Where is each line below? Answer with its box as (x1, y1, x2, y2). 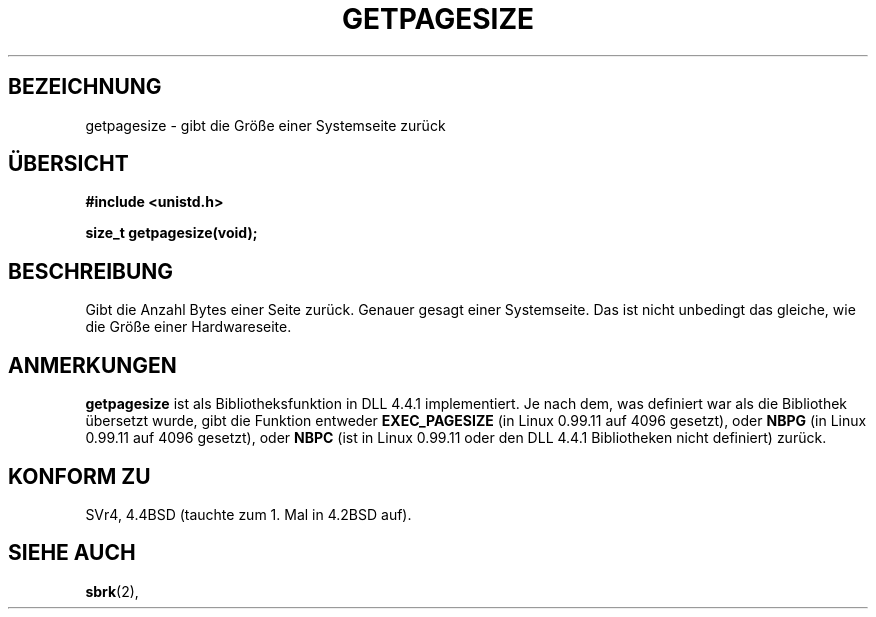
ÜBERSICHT (8, 151, 129, 177)
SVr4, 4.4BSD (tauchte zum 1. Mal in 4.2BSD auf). (85, 505, 412, 523)
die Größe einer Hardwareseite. (85, 318, 292, 336)
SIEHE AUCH (8, 540, 136, 566)
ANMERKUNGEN (8, 352, 177, 378)
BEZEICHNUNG (8, 74, 162, 100)
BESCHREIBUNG (8, 258, 174, 284)
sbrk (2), (85, 582, 139, 600)
